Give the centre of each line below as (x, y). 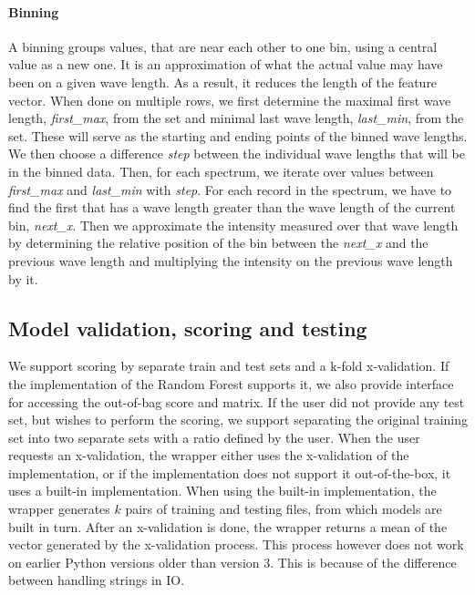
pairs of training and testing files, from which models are (284, 509)
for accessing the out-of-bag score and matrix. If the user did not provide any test (237, 401)
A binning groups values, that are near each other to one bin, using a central (223, 46)
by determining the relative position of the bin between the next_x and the (218, 243)
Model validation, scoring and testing (188, 328)
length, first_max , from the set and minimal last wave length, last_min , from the (236, 118)
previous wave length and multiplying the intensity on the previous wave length (231, 260)
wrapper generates (59, 509)
